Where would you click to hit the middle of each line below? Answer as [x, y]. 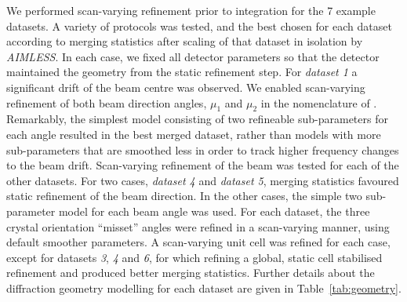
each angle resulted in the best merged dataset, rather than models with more [194, 134]
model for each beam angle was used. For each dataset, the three [214, 211]
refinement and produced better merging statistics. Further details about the [191, 273]
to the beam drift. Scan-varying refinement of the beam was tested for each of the [203, 165]
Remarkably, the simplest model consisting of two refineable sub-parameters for [197, 119]
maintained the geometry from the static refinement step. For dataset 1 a [182, 72]
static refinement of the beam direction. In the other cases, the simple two [184, 196]
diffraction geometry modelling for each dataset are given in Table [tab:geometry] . [204, 287]
